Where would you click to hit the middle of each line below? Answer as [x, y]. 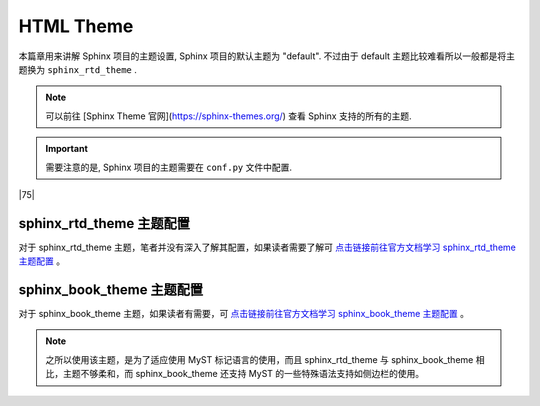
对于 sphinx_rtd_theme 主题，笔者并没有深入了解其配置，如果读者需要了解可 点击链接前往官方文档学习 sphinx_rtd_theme [267, 247]
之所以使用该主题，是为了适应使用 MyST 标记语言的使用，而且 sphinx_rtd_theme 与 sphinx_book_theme [259, 359]
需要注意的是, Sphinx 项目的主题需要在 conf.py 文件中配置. [168, 167]
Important [67, 149]
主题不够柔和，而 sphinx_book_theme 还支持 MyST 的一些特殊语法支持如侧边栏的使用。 [243, 374]
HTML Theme [76, 26]
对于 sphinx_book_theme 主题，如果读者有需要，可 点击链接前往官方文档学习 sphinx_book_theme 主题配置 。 [244, 314]
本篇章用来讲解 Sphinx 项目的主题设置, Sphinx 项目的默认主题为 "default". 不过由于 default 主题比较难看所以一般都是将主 [266, 56]
